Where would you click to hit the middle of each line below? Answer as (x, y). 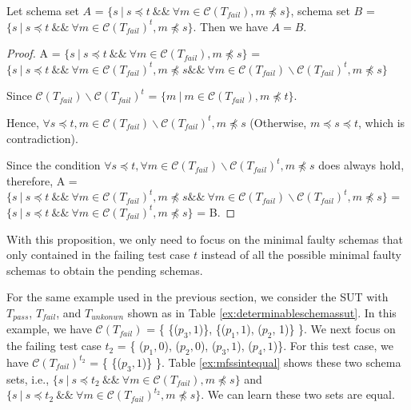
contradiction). (42, 138)
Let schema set (43, 10)
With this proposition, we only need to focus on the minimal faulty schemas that (205, 239)
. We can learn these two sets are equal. (298, 394)
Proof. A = (34, 53)
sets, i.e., (28, 378)
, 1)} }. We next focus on (334, 329)
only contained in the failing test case (98, 255)
